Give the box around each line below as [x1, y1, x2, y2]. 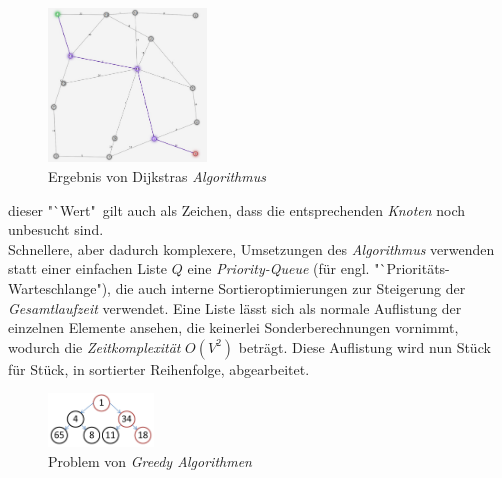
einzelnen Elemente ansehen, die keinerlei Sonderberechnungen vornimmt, [8, 317, 459, 338]
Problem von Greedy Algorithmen [48, 450, 252, 471]
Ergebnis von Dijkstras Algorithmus [48, 166, 266, 187]
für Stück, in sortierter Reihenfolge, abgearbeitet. [8, 358, 310, 379]
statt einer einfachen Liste [8, 258, 168, 279]
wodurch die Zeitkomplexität [8, 336, 181, 357]
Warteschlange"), [8, 277, 111, 298]
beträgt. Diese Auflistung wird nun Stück [238, 336, 491, 357]
